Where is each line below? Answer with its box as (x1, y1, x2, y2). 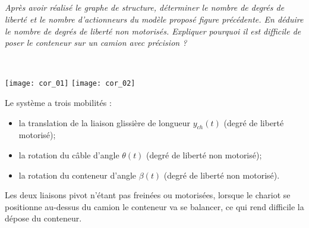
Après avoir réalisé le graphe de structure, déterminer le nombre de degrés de (5, 1, 285, 14)
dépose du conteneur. (5, 212, 82, 224)
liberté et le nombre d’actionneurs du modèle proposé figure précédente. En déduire (5, 13, 304, 25)
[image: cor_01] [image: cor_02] (5, 79, 135, 88)
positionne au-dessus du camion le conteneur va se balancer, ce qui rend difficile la (5, 200, 304, 213)
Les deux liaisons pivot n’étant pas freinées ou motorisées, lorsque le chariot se (5, 189, 291, 201)
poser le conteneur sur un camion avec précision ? (5, 36, 187, 49)
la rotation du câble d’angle (18, 148, 119, 161)
